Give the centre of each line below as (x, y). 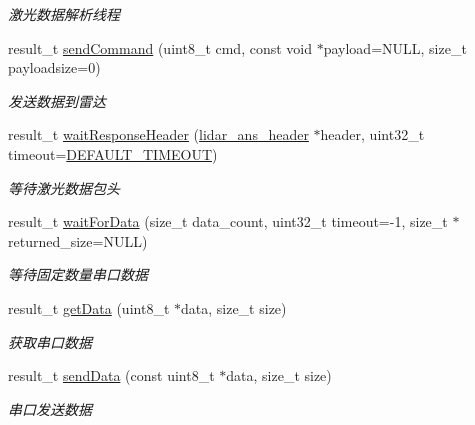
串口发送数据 (50, 408)
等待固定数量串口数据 (78, 274)
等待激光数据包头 (64, 187)
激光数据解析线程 (64, 14)
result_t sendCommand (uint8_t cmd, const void (160, 47)
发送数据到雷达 (57, 100)
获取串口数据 (50, 341)
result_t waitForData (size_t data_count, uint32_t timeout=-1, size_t (228, 221)
